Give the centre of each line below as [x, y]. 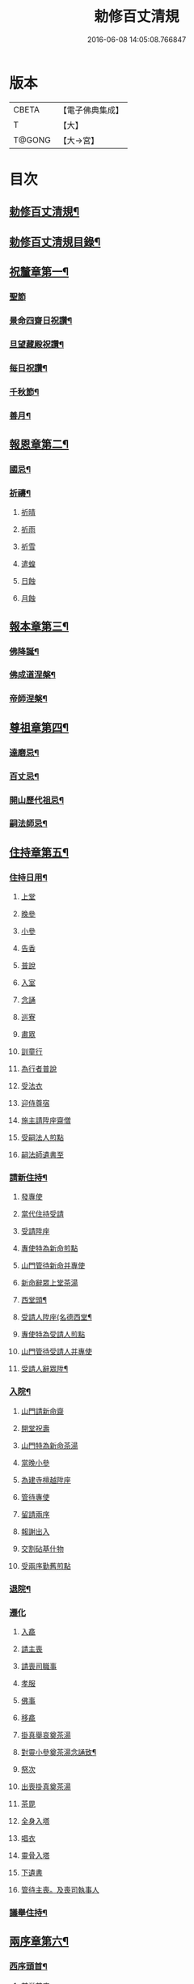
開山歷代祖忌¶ [36, 800]
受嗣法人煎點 [42, 1137]
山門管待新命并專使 [53, 1266]
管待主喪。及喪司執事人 [60, 1889]
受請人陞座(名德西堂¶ [56, 1317]
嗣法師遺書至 [42, 1155]
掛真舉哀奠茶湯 [46, 1735]
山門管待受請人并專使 [56, 1352]
